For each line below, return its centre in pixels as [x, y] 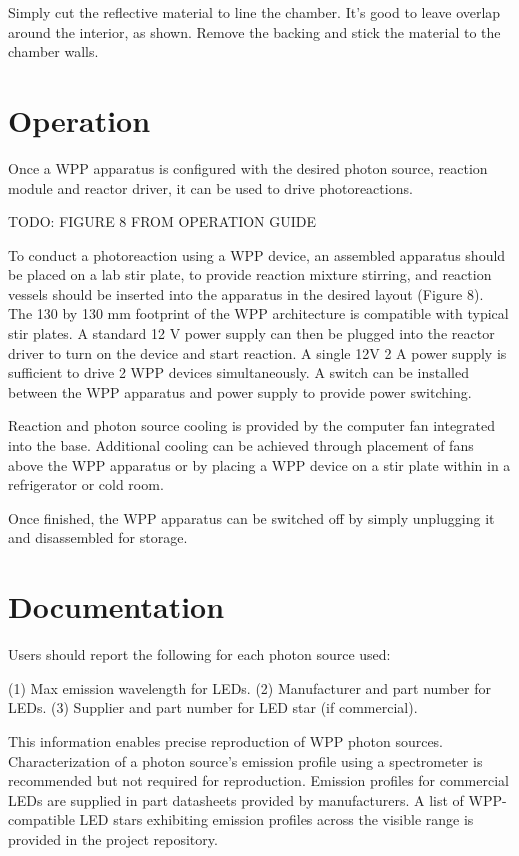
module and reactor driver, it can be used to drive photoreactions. [210, 187]
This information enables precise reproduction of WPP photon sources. [226, 740]
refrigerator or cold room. [86, 484]
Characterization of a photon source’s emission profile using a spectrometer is [245, 760]
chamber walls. [53, 51]
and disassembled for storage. [98, 537]
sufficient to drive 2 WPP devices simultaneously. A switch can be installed [238, 372]
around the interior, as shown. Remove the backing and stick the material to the [254, 31]
